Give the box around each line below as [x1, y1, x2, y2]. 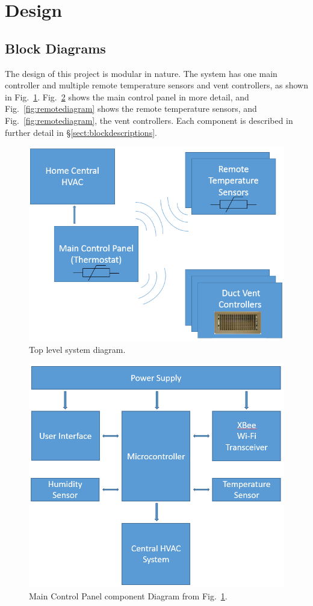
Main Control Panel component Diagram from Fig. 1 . [29, 589, 228, 602]
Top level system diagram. [29, 343, 126, 355]
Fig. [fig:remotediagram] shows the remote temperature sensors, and [5, 102, 257, 115]
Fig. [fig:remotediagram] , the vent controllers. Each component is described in [5, 114, 293, 126]
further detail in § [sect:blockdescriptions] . [5, 126, 157, 138]
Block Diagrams [5, 38, 106, 57]
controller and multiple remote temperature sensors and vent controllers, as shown [5, 79, 308, 91]
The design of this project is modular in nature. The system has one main [5, 67, 277, 79]
